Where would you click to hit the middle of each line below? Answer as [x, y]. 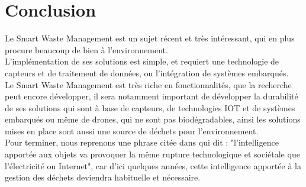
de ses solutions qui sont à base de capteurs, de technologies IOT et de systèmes [150, 107]
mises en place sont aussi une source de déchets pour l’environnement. [132, 130]
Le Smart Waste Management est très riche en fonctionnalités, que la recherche [148, 84]
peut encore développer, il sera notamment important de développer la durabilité [152, 96]
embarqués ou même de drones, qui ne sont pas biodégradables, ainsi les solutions [153, 119]
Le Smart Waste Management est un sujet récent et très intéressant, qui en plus [150, 38]
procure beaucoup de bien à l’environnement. [86, 49]
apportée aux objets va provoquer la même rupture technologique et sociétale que [152, 154]
